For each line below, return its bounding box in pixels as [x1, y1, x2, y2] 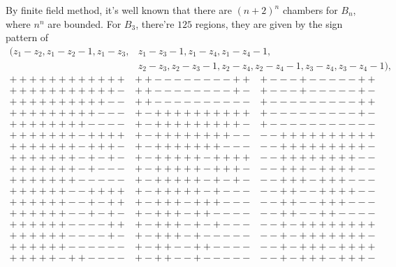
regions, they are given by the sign [195, 16, 343, 31]
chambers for [282, 3, 338, 17]
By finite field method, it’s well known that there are [6, 3, 232, 17]
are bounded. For [47, 16, 122, 31]
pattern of [6, 30, 49, 45]
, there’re [135, 16, 175, 31]
